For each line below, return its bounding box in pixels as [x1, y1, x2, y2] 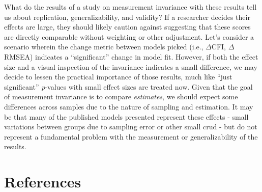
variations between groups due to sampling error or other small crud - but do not [4, 121, 257, 132]
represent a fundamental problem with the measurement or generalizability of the [4, 131, 258, 142]
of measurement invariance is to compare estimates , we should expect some [4, 91, 238, 102]
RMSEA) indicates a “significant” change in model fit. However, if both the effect [4, 51, 258, 62]
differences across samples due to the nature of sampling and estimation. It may [4, 101, 253, 112]
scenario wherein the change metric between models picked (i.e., [4, 41, 203, 52]
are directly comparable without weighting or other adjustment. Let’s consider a [4, 31, 254, 42]
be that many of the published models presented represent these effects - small [4, 111, 249, 122]
